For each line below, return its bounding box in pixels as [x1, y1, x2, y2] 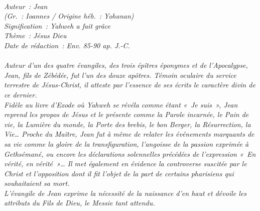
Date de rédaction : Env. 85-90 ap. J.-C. [4, 40, 130, 50]
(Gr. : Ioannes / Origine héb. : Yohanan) [4, 11, 134, 21]
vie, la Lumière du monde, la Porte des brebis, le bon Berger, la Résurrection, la [4, 119, 251, 129]
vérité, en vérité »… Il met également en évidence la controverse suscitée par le [4, 158, 247, 169]
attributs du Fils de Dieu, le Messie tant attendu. [4, 197, 155, 208]
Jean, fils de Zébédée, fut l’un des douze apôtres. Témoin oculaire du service [4, 69, 236, 80]
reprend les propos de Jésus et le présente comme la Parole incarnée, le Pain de [4, 109, 249, 120]
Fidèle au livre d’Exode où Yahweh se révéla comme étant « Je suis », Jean [4, 99, 238, 110]
